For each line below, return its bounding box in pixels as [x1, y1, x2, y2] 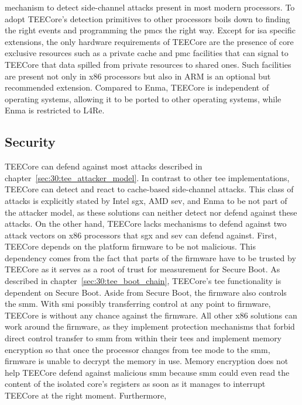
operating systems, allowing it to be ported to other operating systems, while [5, 92, 282, 105]
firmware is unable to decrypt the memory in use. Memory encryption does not [5, 355, 289, 367]
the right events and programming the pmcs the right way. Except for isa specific [5, 24, 296, 36]
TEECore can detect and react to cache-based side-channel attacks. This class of [5, 183, 294, 195]
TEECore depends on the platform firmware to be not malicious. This [5, 240, 256, 252]
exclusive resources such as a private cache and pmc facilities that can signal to [5, 47, 289, 59]
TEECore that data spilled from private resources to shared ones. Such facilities [5, 58, 291, 70]
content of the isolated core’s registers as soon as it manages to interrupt [5, 378, 266, 390]
